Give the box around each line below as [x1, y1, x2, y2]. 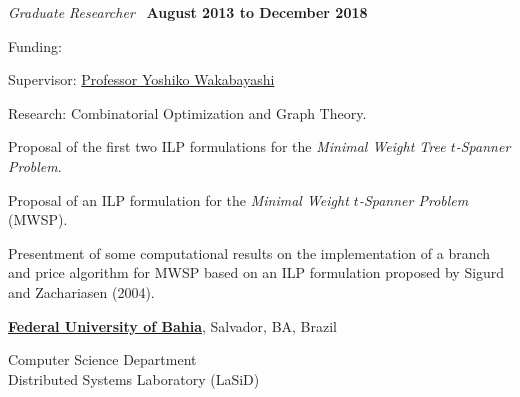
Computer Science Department [8, 349, 197, 370]
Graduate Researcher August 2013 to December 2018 [8, 2, 368, 22]
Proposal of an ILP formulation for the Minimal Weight [8, 189, 349, 210]
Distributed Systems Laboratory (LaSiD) [8, 368, 260, 389]
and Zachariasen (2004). [8, 281, 155, 302]
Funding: [8, 35, 62, 56]
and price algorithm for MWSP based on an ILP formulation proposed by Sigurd [8, 262, 505, 283]
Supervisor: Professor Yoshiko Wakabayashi [8, 69, 275, 90]
